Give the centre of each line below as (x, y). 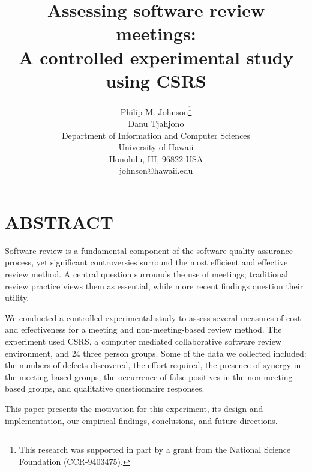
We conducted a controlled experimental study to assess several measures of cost (153, 317)
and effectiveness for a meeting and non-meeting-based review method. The (143, 329)
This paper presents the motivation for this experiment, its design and (134, 408)
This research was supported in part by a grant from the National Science (155, 449)
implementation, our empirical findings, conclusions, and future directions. (141, 420)
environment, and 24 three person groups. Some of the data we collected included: (156, 353)
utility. (17, 298)
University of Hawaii (156, 147)
